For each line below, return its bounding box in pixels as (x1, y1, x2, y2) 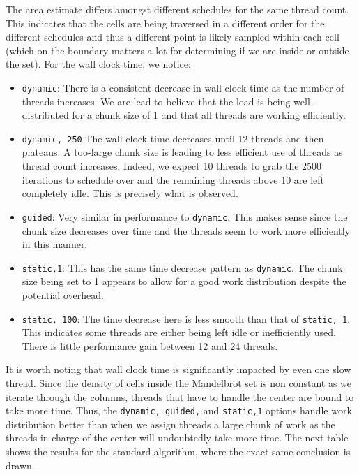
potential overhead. (22, 287, 104, 302)
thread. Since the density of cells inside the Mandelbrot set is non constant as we (6, 375, 352, 390)
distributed (22, 108, 69, 122)
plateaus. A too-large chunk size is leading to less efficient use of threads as (22, 145, 343, 159)
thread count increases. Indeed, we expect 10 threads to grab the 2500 (22, 159, 322, 173)
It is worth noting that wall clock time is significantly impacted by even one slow (6, 362, 351, 377)
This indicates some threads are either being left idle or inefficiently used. (22, 325, 336, 339)
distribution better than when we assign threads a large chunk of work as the (6, 416, 335, 431)
